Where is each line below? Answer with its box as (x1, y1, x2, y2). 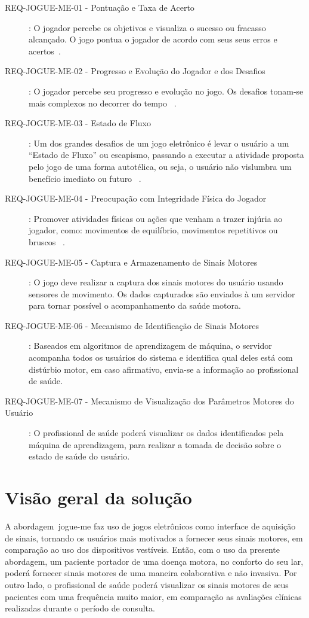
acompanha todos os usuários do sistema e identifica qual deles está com (29, 351, 293, 364)
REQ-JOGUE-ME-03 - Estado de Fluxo (5, 117, 151, 129)
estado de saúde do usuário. (29, 450, 130, 462)
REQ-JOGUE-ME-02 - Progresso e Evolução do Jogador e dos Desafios (5, 65, 265, 77)
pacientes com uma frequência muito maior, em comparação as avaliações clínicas (5, 590, 302, 602)
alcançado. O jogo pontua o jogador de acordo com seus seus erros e (29, 33, 277, 45)
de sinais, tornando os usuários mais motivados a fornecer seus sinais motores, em (5, 531, 303, 544)
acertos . (29, 44, 61, 57)
